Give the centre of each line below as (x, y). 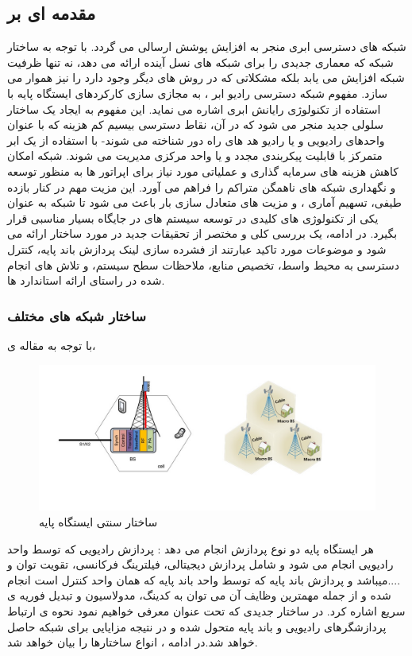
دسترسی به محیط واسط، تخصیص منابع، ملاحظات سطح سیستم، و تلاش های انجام (203, 264)
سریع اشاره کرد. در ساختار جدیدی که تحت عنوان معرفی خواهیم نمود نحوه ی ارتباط (206, 610)
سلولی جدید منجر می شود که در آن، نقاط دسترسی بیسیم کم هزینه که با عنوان (196, 124)
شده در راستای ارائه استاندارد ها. (86, 280)
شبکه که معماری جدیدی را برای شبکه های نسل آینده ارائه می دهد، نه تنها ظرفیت (200, 62)
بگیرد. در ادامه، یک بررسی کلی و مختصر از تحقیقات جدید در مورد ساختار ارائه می (202, 233)
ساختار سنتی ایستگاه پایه (98, 521)
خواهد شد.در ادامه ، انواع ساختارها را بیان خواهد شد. (133, 642)
